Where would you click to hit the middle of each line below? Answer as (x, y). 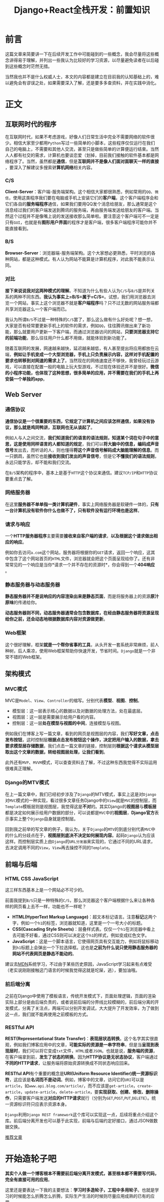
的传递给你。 (27, 602)
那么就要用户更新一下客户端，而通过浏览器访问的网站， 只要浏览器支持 (84, 332)
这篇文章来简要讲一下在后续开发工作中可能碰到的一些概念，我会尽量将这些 (80, 54)
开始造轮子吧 (31, 1159)
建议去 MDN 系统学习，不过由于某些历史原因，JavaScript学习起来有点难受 (79, 964)
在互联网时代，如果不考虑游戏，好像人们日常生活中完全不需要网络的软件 (78, 137)
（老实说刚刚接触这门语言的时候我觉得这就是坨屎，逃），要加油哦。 (72, 970)
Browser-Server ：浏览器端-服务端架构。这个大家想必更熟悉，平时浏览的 (78, 253)
